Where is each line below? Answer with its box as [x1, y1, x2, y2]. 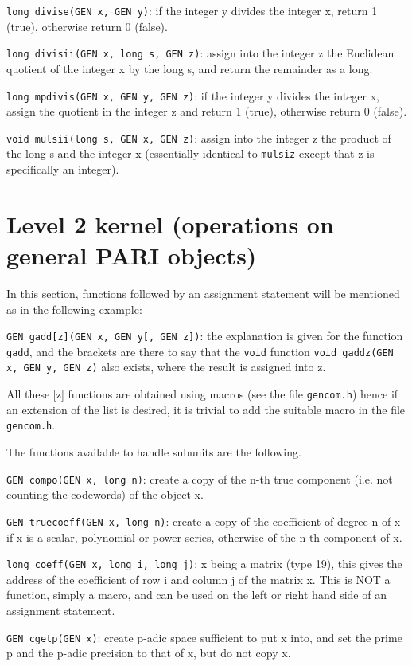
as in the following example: [6, 300, 142, 317]
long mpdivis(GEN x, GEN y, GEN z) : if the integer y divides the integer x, [6, 87, 379, 104]
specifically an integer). [6, 161, 119, 178]
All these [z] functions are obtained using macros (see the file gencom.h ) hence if [6, 386, 398, 402]
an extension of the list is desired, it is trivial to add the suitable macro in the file [6, 401, 406, 417]
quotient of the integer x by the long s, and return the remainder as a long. [6, 60, 373, 76]
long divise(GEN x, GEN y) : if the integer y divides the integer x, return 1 [6, 2, 378, 18]
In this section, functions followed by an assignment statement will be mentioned [6, 284, 400, 301]
